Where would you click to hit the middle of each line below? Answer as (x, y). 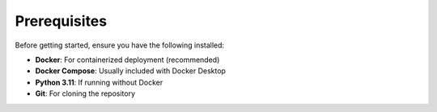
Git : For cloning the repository (85, 93)
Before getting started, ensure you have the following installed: (120, 45)
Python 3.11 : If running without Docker (99, 82)
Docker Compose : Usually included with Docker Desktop (131, 71)
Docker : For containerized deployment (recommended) (127, 60)
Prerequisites (61, 21)
